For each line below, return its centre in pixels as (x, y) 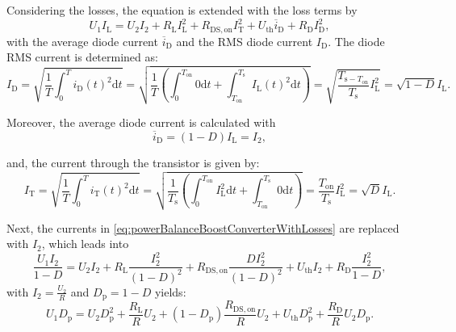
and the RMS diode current (245, 41)
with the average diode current (82, 41)
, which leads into (85, 244)
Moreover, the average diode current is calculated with (141, 122)
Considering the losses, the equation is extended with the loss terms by (182, 10)
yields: (170, 291)
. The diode (356, 41)
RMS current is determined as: (82, 57)
